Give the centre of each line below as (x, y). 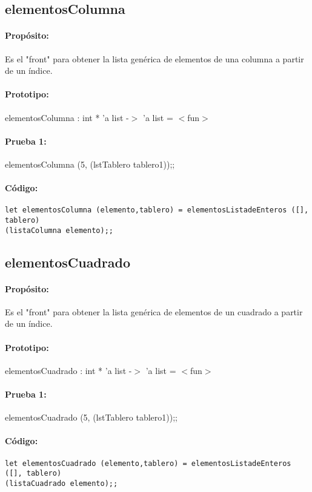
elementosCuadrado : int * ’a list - (68, 370)
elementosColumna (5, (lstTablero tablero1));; (90, 164)
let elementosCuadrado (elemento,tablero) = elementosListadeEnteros (148, 463)
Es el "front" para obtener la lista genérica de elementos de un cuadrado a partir (154, 311)
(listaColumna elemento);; (59, 230)
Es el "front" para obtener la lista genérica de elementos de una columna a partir (154, 58)
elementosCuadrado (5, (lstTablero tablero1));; (91, 417)
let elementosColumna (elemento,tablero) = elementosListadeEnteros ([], (157, 210)
